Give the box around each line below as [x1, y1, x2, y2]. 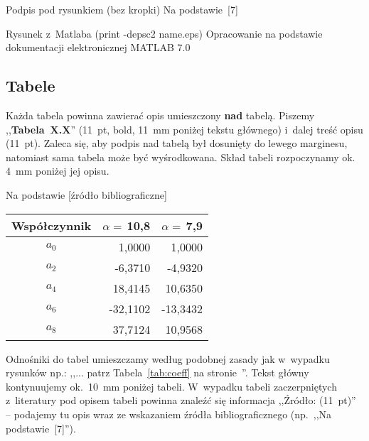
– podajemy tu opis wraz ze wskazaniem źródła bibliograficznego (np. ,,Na [6, 406, 332, 421]
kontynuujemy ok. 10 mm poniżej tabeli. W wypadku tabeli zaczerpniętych [6, 379, 337, 393]
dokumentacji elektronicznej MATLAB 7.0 [6, 40, 191, 55]
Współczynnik [11, 217, 92, 234]
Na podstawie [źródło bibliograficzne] [6, 187, 167, 202]
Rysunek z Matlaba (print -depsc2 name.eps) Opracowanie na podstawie [6, 26, 323, 40]
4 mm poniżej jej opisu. [6, 163, 109, 178]
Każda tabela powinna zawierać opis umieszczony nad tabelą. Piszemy [6, 107, 315, 122]
